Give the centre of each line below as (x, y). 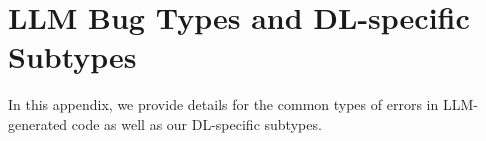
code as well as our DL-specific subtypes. (196, 123)
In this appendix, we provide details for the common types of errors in (223, 104)
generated (38, 123)
